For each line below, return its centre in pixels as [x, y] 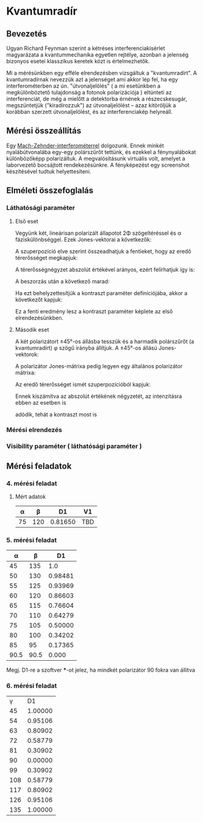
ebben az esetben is [41, 402]
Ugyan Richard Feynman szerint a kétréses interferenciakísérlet [86, 48]
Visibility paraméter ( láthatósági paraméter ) [74, 447]
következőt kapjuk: [39, 299]
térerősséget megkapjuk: [46, 257]
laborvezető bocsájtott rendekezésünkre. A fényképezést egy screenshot [98, 165]
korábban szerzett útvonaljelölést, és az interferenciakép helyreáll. [90, 112]
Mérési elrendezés [34, 430]
